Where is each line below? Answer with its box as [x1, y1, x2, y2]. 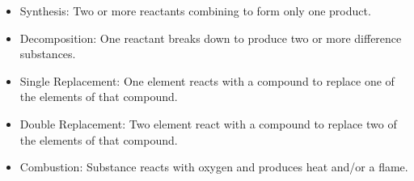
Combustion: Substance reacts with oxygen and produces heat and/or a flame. [19, 158, 408, 175]
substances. [19, 45, 76, 62]
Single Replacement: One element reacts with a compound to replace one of [19, 72, 395, 89]
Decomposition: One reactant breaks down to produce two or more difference [19, 29, 402, 46]
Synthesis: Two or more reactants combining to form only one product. [19, 2, 371, 19]
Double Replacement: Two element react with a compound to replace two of [19, 115, 397, 132]
